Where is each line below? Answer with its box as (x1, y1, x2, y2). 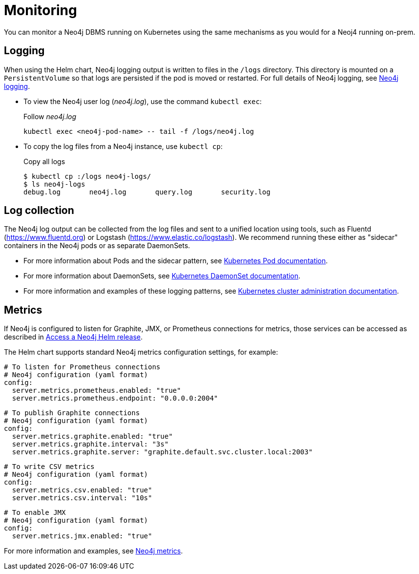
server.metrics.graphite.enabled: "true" (12, 432, 173, 441)
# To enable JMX (4, 509, 66, 517)
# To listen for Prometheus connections (4, 363, 161, 371)
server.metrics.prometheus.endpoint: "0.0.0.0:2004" (12, 394, 218, 403)
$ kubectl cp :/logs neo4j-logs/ (23, 172, 151, 180)
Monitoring (4, 2, 77, 19)
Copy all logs (23, 157, 65, 166)
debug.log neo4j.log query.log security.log (23, 188, 271, 196)
